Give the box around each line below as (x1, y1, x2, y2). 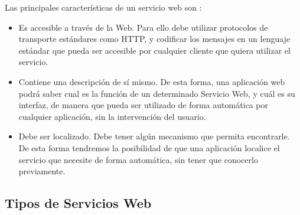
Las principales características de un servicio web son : (5, 1, 202, 13)
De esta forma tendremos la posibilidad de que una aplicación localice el (18, 141, 280, 154)
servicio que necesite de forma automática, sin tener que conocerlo (18, 153, 258, 165)
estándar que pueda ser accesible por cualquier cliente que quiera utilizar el (18, 44, 291, 56)
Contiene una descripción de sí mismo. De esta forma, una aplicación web (18, 75, 285, 87)
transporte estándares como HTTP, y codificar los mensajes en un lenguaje (18, 32, 291, 45)
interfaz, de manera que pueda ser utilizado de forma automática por (18, 99, 269, 111)
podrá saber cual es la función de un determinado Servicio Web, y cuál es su (18, 87, 295, 99)
